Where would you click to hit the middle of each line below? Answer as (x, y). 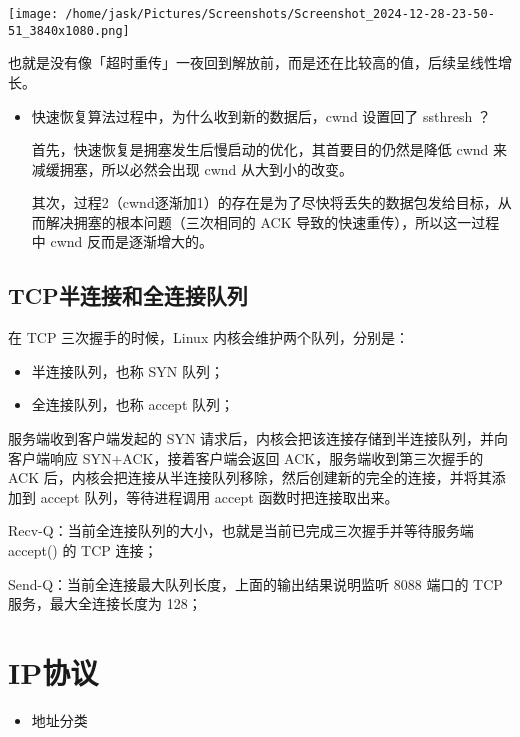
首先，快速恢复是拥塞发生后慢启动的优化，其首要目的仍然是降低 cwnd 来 (269, 149)
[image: (33, 14)
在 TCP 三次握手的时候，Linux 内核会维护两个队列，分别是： (208, 337)
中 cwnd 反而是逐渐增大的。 (122, 241)
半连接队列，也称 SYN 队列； (127, 370)
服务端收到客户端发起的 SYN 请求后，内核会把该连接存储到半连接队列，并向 (258, 438)
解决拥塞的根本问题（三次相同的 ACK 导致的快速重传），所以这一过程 (272, 221)
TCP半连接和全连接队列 (128, 295)
